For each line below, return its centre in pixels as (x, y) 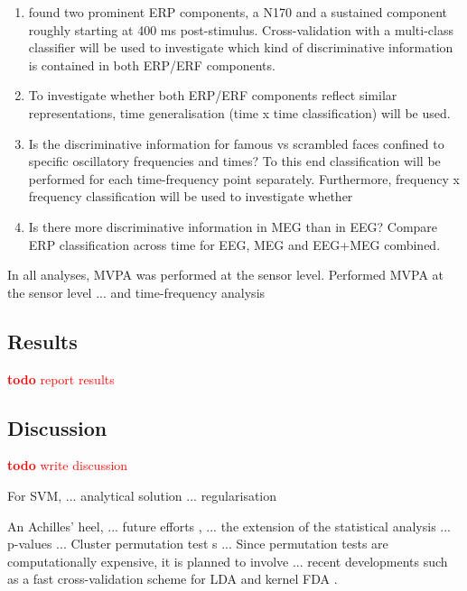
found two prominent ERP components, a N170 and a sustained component (238, 12)
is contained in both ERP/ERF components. (152, 65)
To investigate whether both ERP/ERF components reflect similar (213, 95)
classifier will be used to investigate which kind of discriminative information (241, 47)
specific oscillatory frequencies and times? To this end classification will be (234, 161)
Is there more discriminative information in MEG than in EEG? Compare (233, 226)
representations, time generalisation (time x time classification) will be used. (239, 112)
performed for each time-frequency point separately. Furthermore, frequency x (244, 178)
